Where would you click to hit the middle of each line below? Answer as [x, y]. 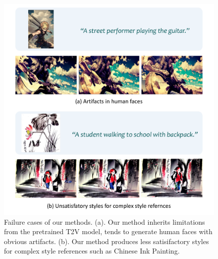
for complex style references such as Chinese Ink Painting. [92, 251]
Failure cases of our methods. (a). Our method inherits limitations [105, 221]
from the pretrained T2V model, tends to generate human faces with [108, 231]
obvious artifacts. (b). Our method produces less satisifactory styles [107, 241]
